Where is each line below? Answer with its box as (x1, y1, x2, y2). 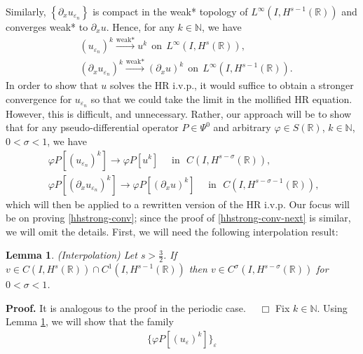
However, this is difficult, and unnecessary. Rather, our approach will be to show (6, 106, 352, 121)
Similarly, (6, 4, 46, 18)
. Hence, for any (106, 20, 174, 34)
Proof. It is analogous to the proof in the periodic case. (6, 300, 246, 315)
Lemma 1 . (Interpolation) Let (6, 247, 137, 262)
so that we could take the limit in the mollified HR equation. (90, 91, 352, 106)
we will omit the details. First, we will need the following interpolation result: (6, 224, 338, 238)
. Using (317, 300, 348, 315)
